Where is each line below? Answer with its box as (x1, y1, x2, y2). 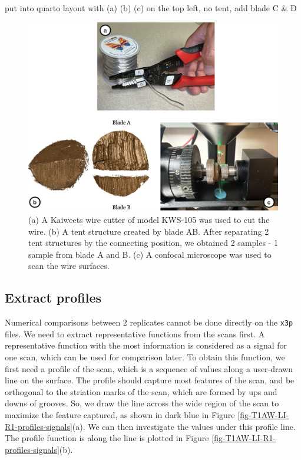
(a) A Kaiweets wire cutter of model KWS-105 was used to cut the (28, 213, 270, 225)
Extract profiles (5, 288, 102, 307)
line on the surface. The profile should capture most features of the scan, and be (5, 374, 295, 386)
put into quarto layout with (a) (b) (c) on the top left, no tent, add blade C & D (5, 2, 297, 14)
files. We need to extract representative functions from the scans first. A (5, 327, 265, 340)
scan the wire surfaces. (28, 259, 110, 272)
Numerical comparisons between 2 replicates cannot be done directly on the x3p (5, 316, 293, 328)
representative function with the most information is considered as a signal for (5, 339, 287, 351)
